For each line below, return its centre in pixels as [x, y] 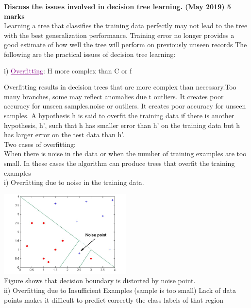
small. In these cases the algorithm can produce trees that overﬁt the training [119, 163]
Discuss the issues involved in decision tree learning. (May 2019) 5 [117, 6]
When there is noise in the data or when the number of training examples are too [125, 154]
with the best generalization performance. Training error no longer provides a [119, 35]
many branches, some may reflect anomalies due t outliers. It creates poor [114, 96]
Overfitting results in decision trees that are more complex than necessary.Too [120, 87]
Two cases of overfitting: [40, 144]
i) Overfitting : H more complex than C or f [68, 70]
